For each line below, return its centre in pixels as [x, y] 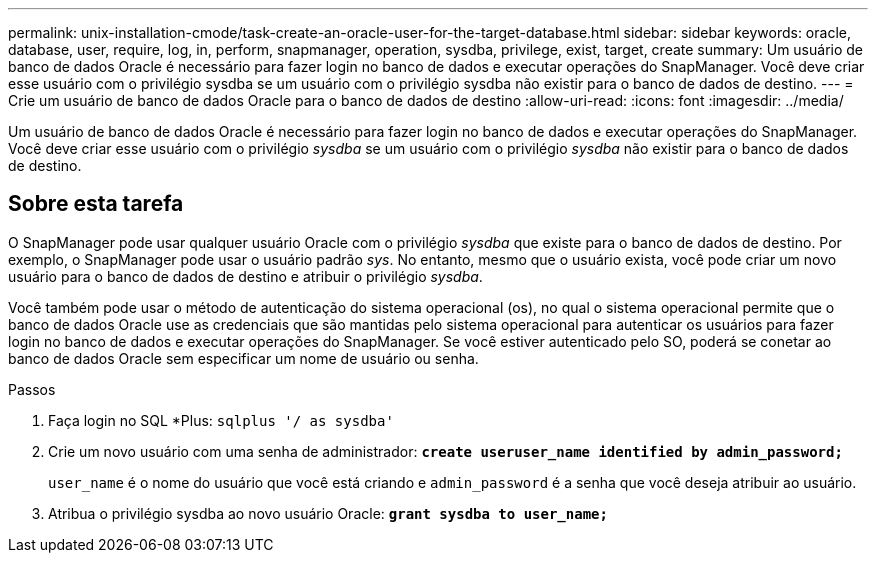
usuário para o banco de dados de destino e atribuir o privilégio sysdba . [245, 276]
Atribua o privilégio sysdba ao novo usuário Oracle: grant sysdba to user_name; [328, 513]
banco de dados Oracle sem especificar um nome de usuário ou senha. [243, 358]
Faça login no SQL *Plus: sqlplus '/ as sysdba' [221, 420]
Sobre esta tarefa [96, 204]
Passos [32, 389]
